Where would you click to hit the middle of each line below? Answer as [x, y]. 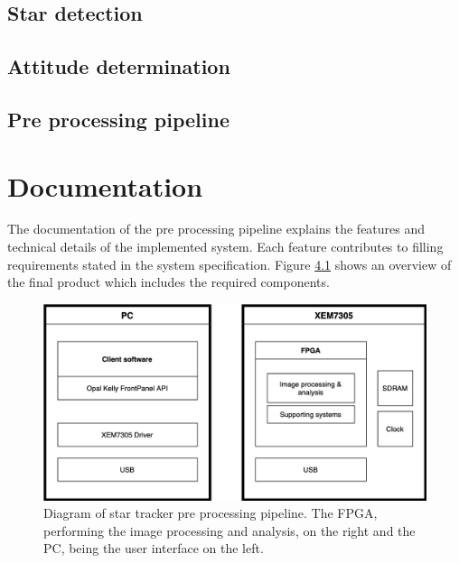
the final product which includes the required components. [169, 282]
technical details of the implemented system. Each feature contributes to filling [225, 247]
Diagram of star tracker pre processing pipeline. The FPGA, [211, 513]
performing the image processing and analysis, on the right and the [229, 530]
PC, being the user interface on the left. [154, 548]
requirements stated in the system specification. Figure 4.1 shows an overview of [229, 264]
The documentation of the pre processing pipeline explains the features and [216, 229]
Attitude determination [119, 66]
